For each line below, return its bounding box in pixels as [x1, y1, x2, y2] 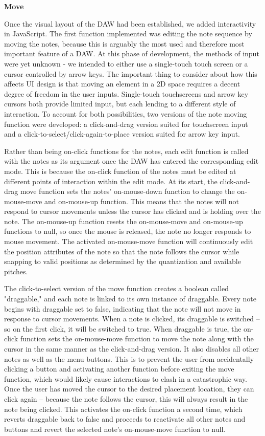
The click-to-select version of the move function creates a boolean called [4, 283, 229, 294]
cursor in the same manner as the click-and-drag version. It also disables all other [4, 343, 259, 354]
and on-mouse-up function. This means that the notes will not [44, 195, 239, 206]
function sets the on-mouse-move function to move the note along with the [20, 333, 254, 344]
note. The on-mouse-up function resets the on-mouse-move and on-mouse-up [4, 215, 243, 226]
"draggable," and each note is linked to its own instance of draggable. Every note [4, 293, 257, 304]
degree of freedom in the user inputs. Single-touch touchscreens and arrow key [4, 88, 249, 99]
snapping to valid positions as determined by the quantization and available [4, 256, 241, 267]
